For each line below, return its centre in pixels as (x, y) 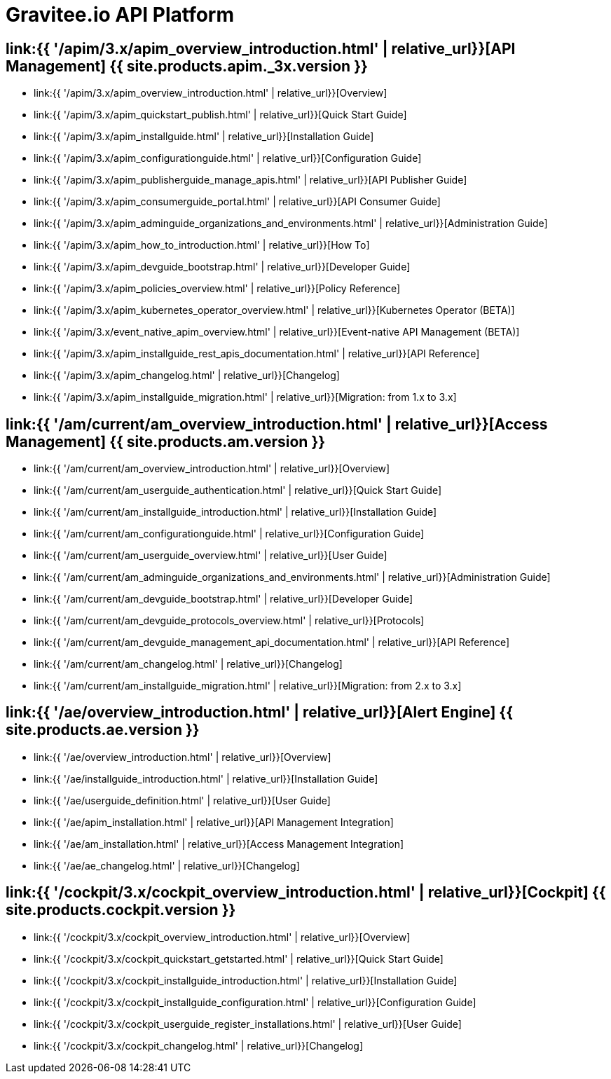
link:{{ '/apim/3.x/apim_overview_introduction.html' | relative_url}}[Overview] (211, 93)
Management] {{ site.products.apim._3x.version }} (187, 66)
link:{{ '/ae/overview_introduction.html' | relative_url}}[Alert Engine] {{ (260, 713)
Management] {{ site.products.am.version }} (166, 441)
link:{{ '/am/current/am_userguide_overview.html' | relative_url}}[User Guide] (211, 556)
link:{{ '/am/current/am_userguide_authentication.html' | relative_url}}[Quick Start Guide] (238, 490)
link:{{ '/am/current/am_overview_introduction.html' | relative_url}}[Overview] (212, 469)
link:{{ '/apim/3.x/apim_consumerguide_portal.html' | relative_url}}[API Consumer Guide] (237, 202)
